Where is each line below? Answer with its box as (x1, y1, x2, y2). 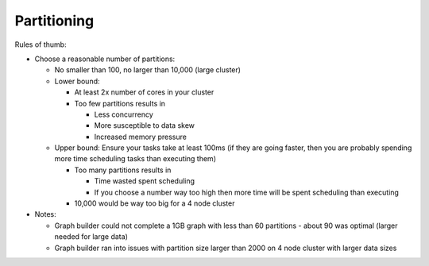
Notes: (34, 210, 56, 219)
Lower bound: (54, 76, 100, 86)
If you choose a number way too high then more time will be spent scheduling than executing (94, 187, 399, 197)
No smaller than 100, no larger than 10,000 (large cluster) (54, 65, 242, 75)
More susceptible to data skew (94, 121, 195, 130)
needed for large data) (54, 232, 129, 241)
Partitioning (14, 12, 95, 29)
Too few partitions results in (74, 98, 166, 108)
